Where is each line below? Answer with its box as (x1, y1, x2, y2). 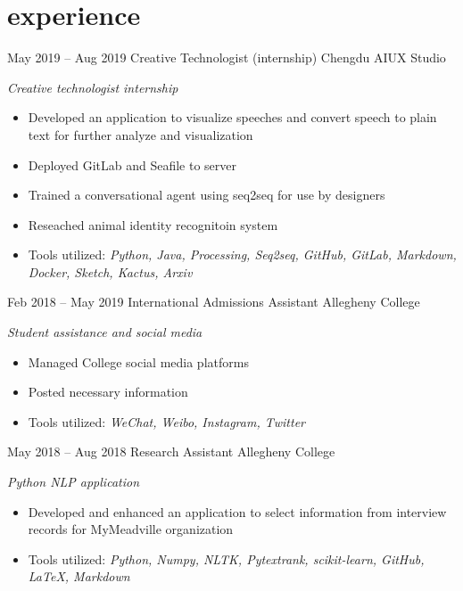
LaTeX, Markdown (28, 567, 130, 586)
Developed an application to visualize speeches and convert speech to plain (28, 108, 437, 127)
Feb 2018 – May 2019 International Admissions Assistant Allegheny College (7, 292, 420, 311)
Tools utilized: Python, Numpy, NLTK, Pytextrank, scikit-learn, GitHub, (28, 549, 425, 568)
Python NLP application (7, 472, 140, 491)
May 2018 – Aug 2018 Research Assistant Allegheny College (7, 442, 335, 461)
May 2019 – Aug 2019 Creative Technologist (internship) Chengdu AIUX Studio (7, 48, 446, 67)
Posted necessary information (28, 382, 188, 401)
